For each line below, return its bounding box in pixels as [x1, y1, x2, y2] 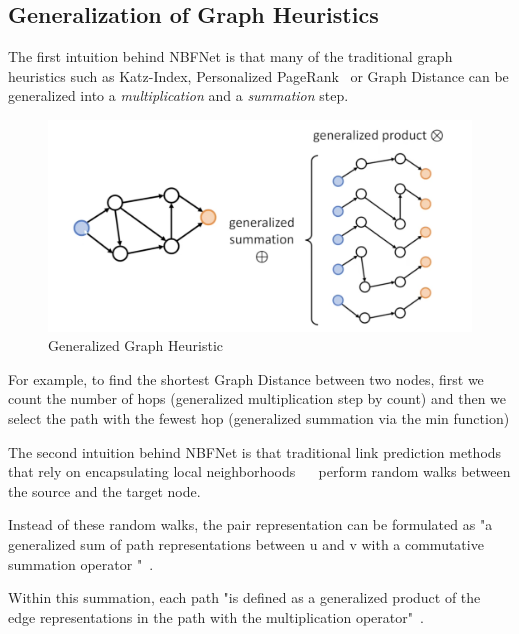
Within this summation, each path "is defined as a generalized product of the [8, 587, 481, 608]
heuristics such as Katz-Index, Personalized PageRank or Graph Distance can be [8, 65, 509, 86]
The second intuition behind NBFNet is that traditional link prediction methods [8, 441, 502, 462]
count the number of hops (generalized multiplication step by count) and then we [8, 388, 507, 409]
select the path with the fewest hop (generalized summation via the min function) [8, 407, 510, 428]
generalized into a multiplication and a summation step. [8, 85, 349, 106]
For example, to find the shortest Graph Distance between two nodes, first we [8, 368, 484, 389]
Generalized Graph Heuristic [48, 335, 224, 356]
